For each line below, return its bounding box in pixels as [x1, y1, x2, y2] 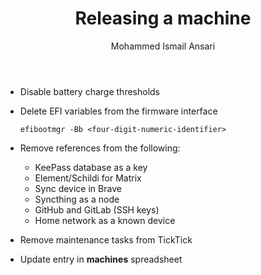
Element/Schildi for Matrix [34, 172, 142, 184]
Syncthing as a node [34, 193, 120, 205]
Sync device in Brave [34, 182, 122, 194]
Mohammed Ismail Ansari [110, 40, 216, 52]
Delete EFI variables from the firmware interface [19, 105, 218, 117]
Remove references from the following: [19, 142, 181, 154]
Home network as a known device [34, 214, 176, 226]
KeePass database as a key [34, 161, 148, 173]
